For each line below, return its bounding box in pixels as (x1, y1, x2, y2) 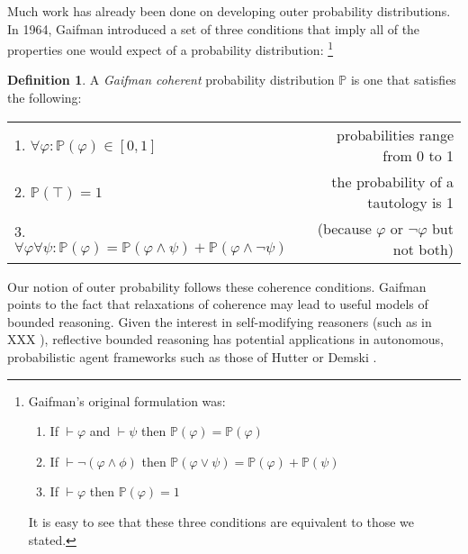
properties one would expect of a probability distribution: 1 (7, 38, 334, 59)
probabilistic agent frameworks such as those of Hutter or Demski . (7, 348, 377, 366)
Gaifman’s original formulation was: (28, 391, 226, 410)
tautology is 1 (367, 191, 454, 213)
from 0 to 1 (382, 144, 454, 166)
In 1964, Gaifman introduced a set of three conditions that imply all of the (7, 19, 420, 38)
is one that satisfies (350, 70, 456, 89)
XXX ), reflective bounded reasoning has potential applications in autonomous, (7, 330, 444, 349)
